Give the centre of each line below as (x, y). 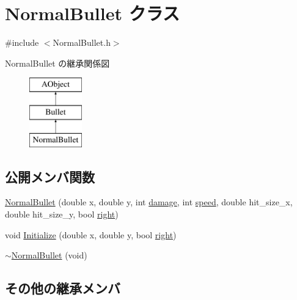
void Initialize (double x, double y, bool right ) (91, 234)
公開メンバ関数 (50, 176)
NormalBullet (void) (49, 255)
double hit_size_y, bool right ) (62, 214)
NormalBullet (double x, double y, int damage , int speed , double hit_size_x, (149, 202)
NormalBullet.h (82, 42)
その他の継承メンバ (63, 288)
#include (22, 42)
